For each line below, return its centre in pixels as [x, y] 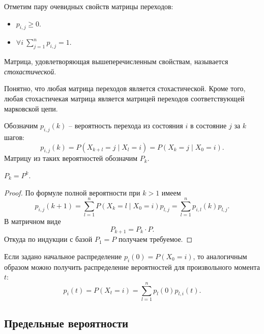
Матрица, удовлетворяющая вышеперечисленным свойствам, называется [116, 61]
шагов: [14, 137]
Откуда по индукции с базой [48, 239]
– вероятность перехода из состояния [126, 126]
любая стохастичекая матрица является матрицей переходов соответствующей [124, 98]
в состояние [208, 126]
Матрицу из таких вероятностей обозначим [71, 158]
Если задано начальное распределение [63, 256]
